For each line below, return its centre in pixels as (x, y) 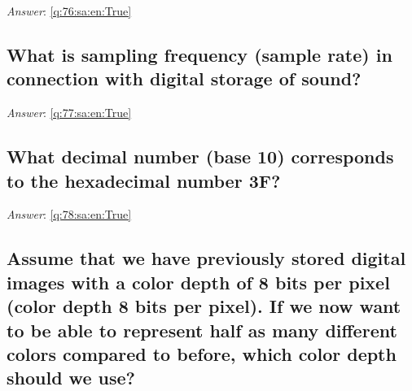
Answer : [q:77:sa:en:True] (69, 113)
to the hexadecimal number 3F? (144, 180)
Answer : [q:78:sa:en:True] (69, 214)
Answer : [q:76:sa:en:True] (69, 11)
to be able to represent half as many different (202, 330)
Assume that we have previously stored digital (206, 258)
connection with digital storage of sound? (184, 78)
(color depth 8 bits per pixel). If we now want (204, 306)
